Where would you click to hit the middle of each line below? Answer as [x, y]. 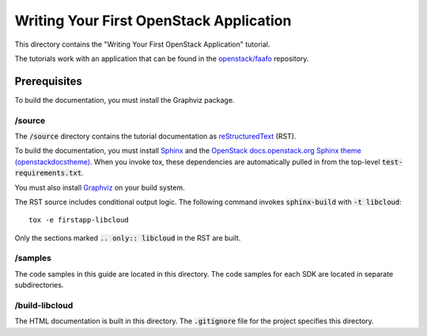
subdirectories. [39, 285]
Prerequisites [48, 81]
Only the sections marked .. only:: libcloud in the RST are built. [128, 238]
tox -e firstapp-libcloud [79, 220]
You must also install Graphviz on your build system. [100, 187]
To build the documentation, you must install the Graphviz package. [125, 100]
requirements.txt [48, 173]
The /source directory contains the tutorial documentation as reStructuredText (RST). [155, 136]
